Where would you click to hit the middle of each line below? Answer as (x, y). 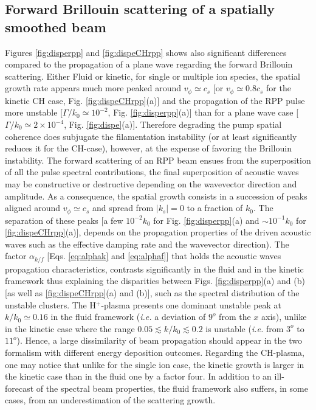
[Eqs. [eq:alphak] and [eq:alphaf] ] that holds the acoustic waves (164, 256)
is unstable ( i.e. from (245, 328)
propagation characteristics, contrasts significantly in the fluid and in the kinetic (154, 269)
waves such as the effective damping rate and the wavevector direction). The (147, 244)
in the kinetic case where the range (70, 328)
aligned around (33, 208)
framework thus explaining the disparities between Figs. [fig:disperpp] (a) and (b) (155, 281)
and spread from (123, 208)
